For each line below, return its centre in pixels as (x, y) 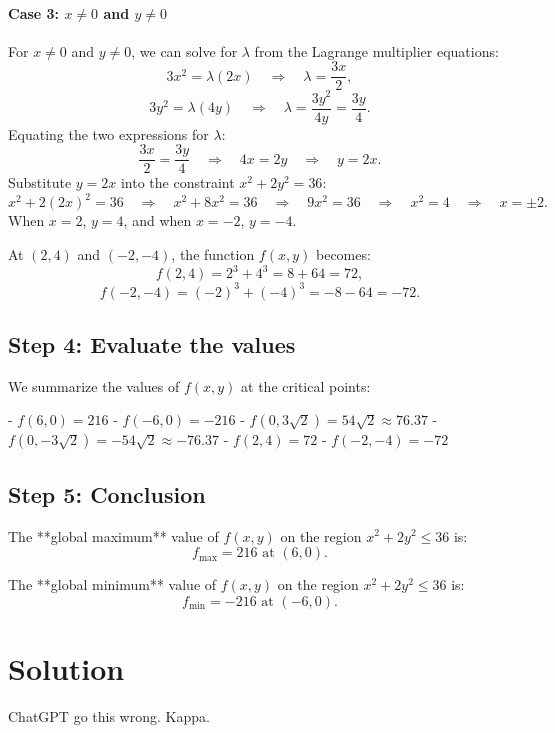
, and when (157, 220)
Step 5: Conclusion (107, 493)
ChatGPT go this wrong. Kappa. (109, 715)
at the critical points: (306, 385)
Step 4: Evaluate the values (152, 343)
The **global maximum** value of (113, 535)
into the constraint (177, 182)
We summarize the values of (94, 385)
